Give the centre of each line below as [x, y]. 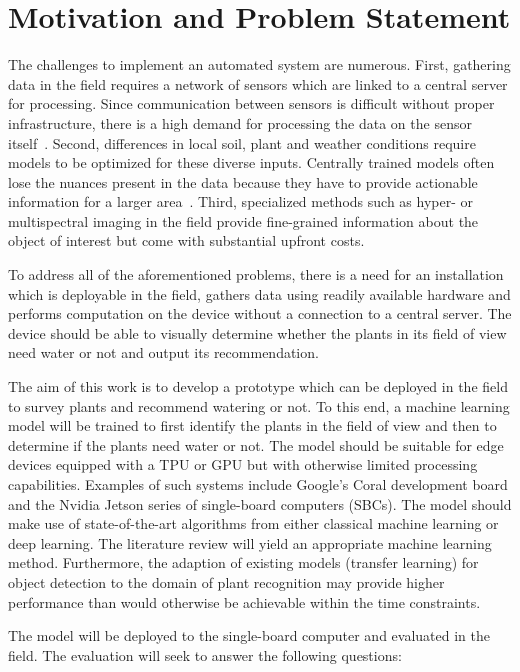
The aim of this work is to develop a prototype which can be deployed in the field [258, 386]
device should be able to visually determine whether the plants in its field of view [257, 332]
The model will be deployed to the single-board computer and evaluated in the [249, 635]
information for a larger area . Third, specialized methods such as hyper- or [240, 201]
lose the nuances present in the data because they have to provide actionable [243, 181]
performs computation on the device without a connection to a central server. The [260, 313]
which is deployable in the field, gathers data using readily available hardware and [259, 293]
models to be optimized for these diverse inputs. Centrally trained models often [251, 162]
